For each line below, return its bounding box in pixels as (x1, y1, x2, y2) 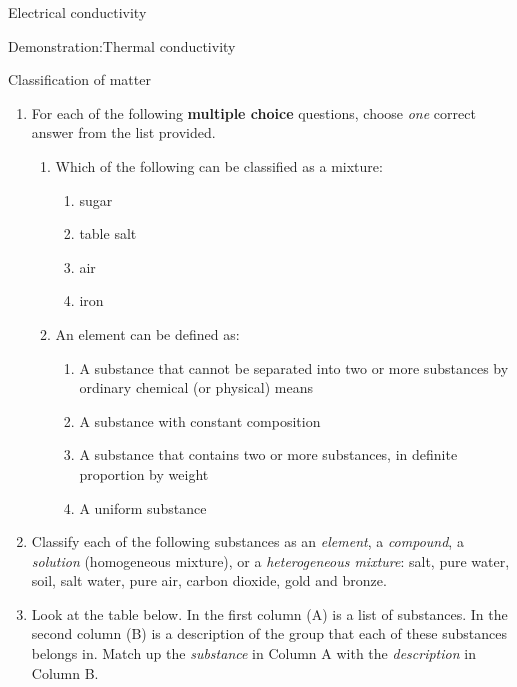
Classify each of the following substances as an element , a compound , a (31, 531, 464, 552)
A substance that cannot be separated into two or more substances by (79, 357, 509, 378)
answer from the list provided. (31, 122, 216, 143)
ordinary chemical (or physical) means (79, 377, 313, 398)
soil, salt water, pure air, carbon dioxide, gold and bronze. (31, 570, 387, 591)
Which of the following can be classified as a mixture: (55, 155, 383, 176)
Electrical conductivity (8, 2, 147, 22)
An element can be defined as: (55, 323, 240, 344)
